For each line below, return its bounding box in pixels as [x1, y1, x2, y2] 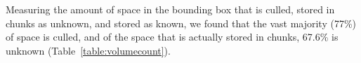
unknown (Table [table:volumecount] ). [6, 43, 171, 57]
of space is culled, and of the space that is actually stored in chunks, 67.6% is [6, 29, 339, 44]
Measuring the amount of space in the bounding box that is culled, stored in [6, 2, 335, 16]
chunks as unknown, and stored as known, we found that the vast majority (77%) [6, 15, 357, 30]
